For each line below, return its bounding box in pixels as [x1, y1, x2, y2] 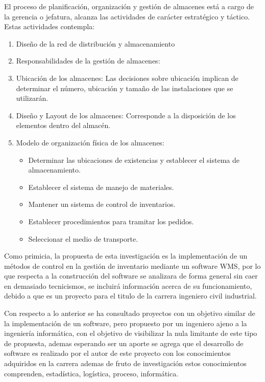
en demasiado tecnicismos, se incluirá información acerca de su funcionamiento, [4, 280, 252, 291]
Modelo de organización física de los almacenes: [16, 137, 164, 147]
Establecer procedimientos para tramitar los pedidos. [28, 216, 194, 226]
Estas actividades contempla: [4, 21, 94, 32]
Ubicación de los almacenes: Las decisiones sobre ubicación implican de [16, 72, 238, 83]
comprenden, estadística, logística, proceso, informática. [4, 368, 179, 378]
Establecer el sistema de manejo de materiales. [28, 181, 174, 192]
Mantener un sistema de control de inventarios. [28, 199, 176, 209]
